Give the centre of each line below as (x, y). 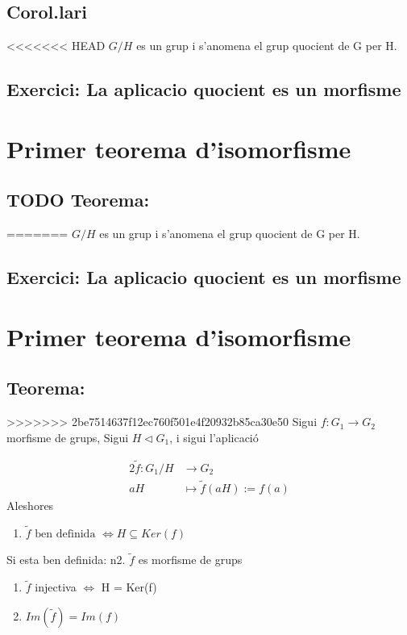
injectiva (56, 587)
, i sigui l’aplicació (214, 437)
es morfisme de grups (190, 560)
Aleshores (30, 505)
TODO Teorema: (78, 200)
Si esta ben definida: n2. (66, 560)
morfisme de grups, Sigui (68, 437)
